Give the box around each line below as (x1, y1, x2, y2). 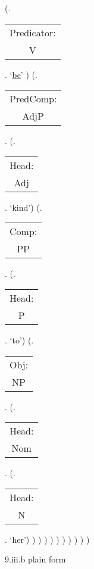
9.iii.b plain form (5, 553, 66, 565)
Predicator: (10, 25, 56, 39)
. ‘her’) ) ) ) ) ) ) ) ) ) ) (5, 533, 90, 545)
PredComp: (10, 92, 57, 106)
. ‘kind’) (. (5, 201, 42, 213)
